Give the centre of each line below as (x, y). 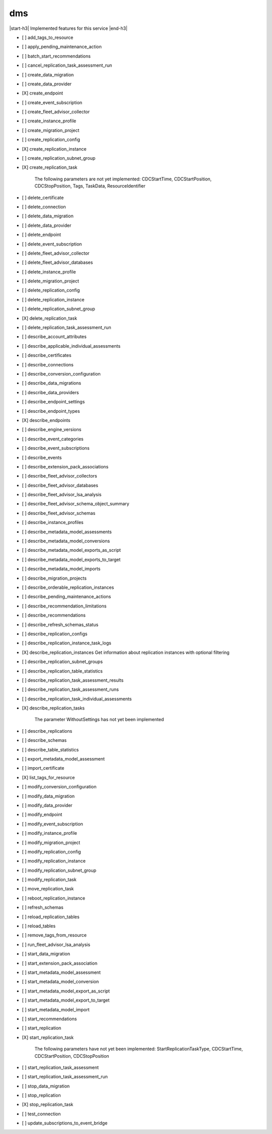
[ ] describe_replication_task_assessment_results (73, 680)
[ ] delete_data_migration (48, 216)
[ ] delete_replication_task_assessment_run (66, 327)
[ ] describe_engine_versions (52, 430)
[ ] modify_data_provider (47, 805)
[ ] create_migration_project (51, 130)
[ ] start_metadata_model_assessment (61, 972)
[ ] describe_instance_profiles (53, 523)
